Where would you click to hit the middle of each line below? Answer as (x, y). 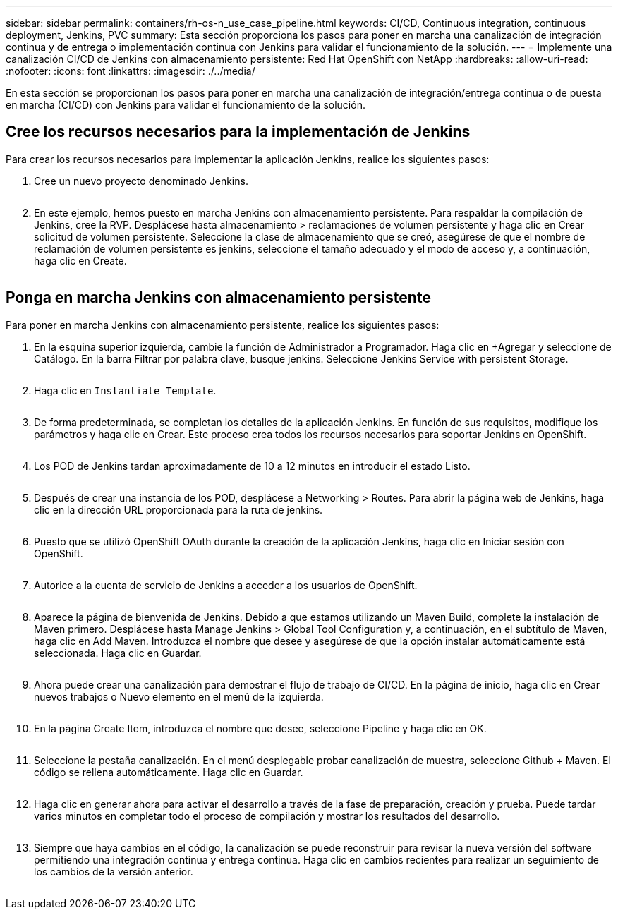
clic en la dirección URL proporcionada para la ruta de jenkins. (178, 509)
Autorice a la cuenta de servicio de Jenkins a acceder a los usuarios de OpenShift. (226, 585)
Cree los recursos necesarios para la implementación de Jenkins (238, 132)
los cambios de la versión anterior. (114, 871)
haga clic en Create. (80, 260)
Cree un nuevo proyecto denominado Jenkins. (141, 181)
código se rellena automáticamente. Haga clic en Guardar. (169, 772)
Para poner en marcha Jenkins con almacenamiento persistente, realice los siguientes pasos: (223, 325)
